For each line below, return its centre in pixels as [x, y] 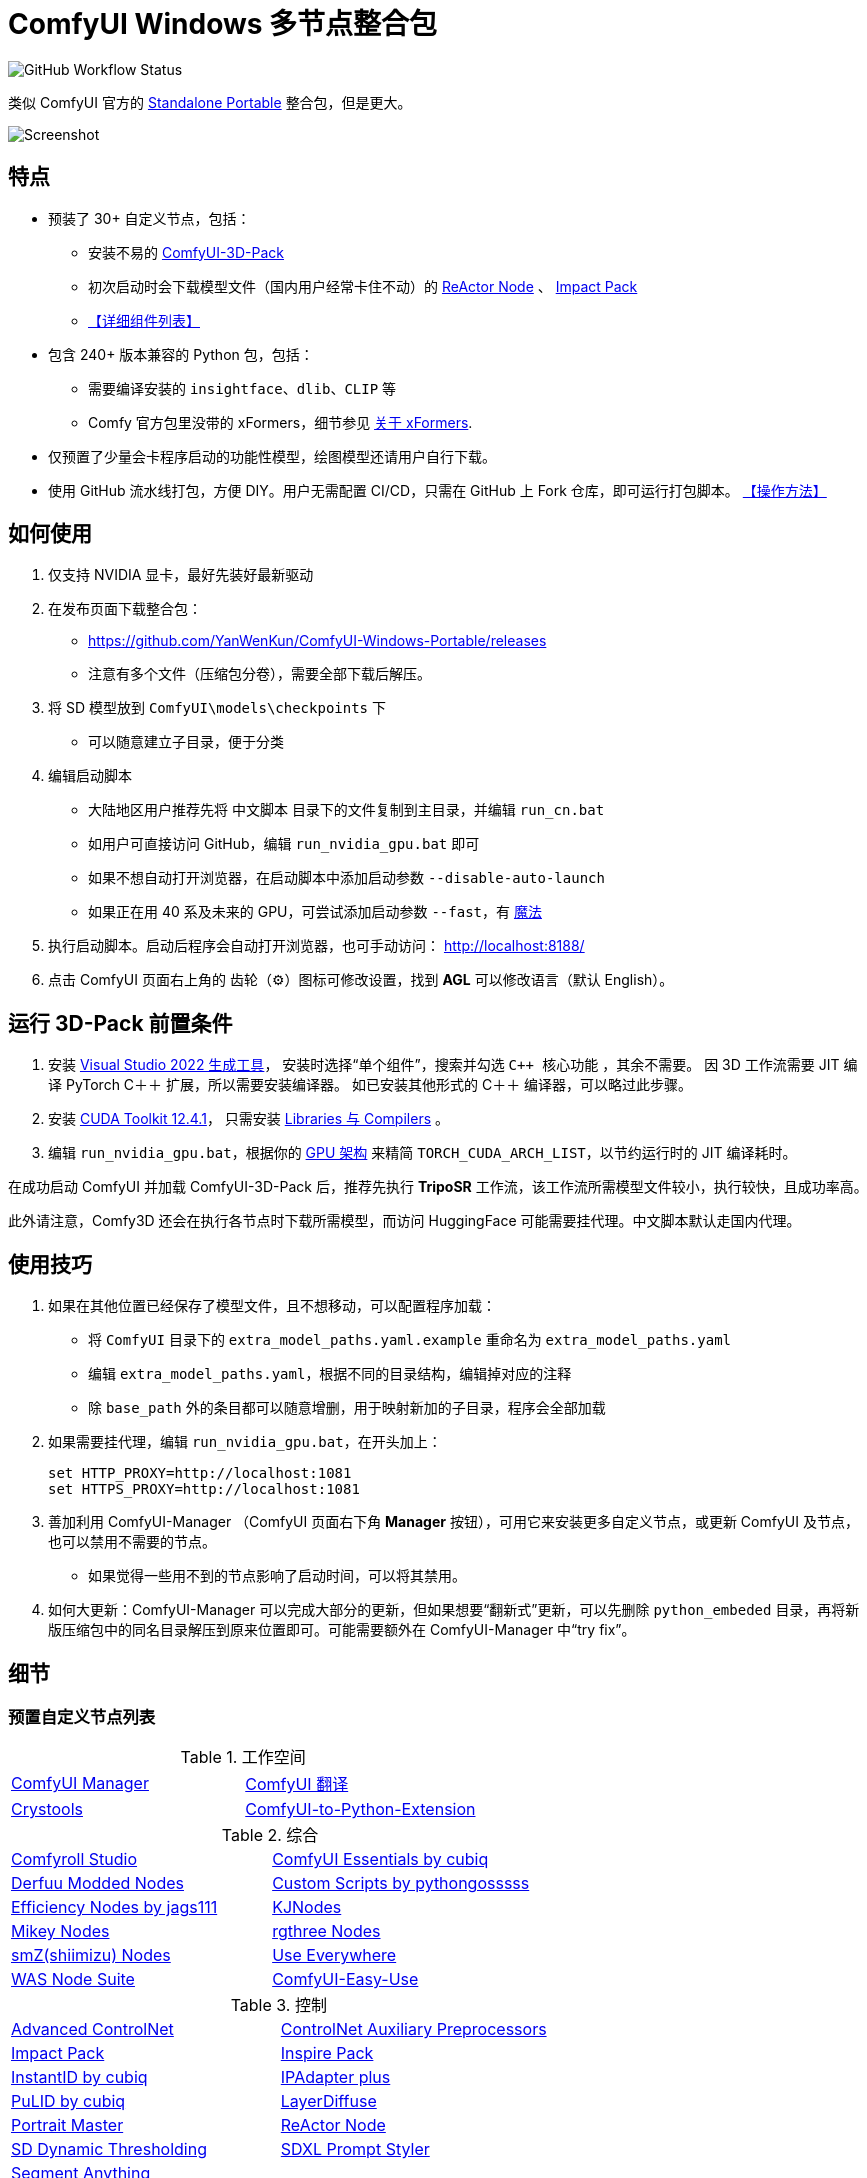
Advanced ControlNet [92, 2029]
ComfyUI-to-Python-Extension [360, 1809]
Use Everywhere [334, 1955]
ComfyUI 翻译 [297, 1784]
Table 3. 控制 [278, 2005]
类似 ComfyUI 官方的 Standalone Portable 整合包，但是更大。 [210, 102]
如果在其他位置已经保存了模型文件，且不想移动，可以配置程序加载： [272, 1306]
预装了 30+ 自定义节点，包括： [149, 218]
